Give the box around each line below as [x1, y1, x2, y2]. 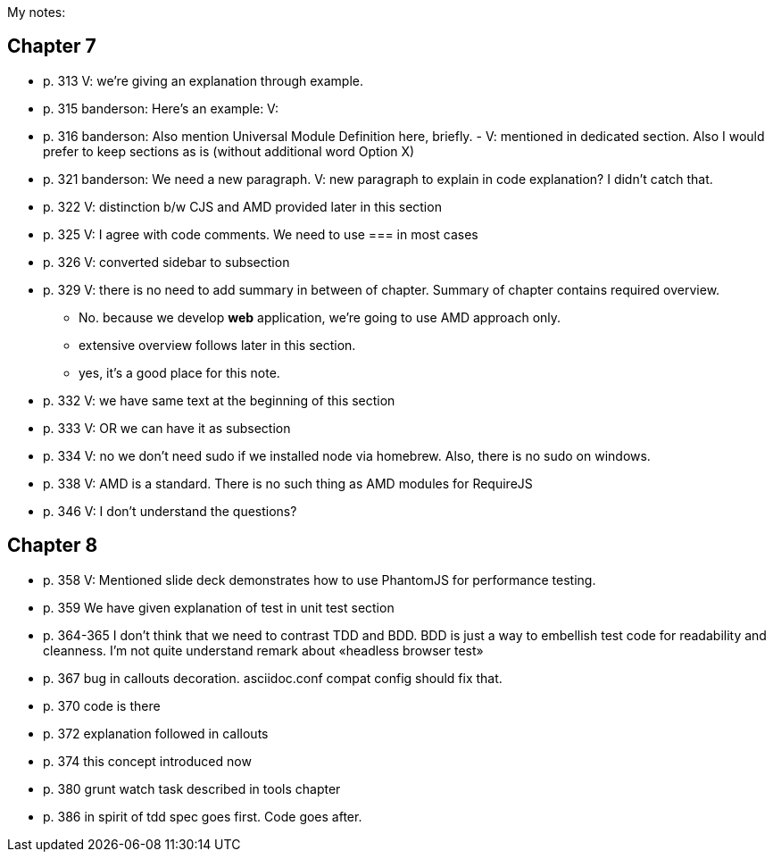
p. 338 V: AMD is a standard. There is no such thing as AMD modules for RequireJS [43, 475, 533, 491]
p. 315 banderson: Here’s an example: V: [43, 100, 278, 116]
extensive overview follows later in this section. [79, 337, 356, 353]
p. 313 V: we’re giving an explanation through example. [43, 72, 364, 88]
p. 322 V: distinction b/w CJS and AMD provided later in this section [43, 198, 442, 214]
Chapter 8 [7, 534, 98, 557]
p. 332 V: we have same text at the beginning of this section [43, 392, 395, 408]
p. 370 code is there [43, 697, 161, 713]
